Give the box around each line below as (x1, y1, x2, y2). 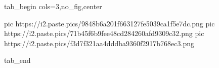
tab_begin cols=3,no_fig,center (4, 1, 102, 11)
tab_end (4, 55, 31, 65)
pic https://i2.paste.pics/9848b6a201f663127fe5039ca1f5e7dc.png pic (4, 18, 215, 28)
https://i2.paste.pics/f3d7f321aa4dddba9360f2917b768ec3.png (4, 38, 194, 48)
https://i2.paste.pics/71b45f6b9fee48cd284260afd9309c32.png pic (4, 28, 204, 39)
